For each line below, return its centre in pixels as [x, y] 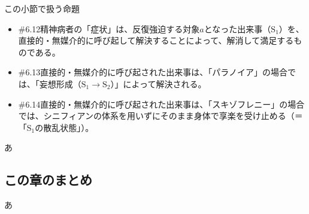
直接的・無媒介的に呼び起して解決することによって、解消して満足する [156, 40]
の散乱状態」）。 [64, 127]
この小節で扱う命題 [42, 8]
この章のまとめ [48, 180]
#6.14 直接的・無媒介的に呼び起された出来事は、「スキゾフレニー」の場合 [161, 104]
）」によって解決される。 [158, 83]
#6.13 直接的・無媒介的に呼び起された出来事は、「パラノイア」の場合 [153, 72]
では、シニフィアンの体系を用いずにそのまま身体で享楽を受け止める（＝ [160, 116]
